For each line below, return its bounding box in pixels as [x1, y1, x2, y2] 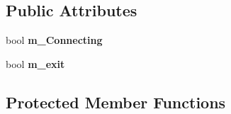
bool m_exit [6, 56, 65, 71]
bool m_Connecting [6, 33, 103, 47]
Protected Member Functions [6, 91, 226, 113]
